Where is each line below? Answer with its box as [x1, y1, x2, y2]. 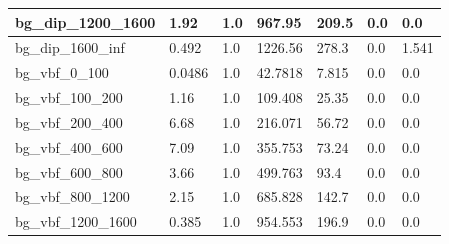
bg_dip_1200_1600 [15, 11, 156, 32]
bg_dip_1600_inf [15, 37, 125, 58]
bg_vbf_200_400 [15, 111, 123, 132]
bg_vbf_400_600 [15, 136, 123, 157]
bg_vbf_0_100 [15, 62, 109, 83]
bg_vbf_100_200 [15, 87, 123, 108]
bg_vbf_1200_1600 [15, 211, 137, 232]
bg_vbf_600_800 [15, 161, 123, 182]
